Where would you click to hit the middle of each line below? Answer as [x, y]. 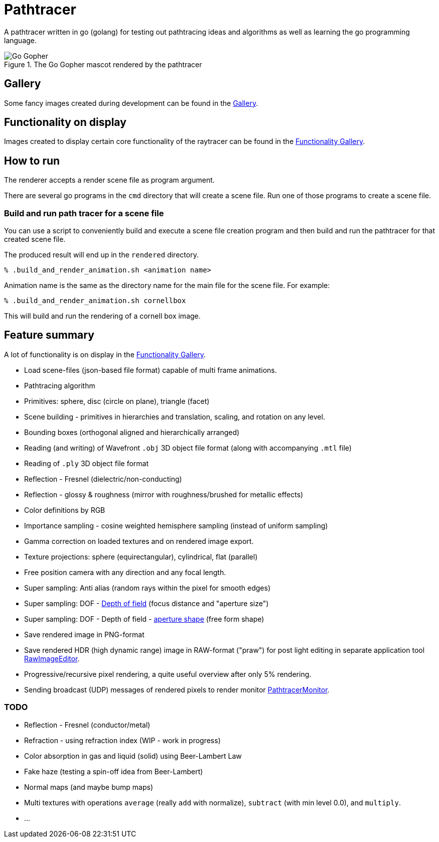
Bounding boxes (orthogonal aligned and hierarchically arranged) [132, 432]
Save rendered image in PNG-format [84, 634]
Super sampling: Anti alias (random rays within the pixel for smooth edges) [148, 588]
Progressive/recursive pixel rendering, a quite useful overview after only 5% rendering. [168, 674]
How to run [32, 161]
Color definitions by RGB [65, 510]
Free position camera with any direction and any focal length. [125, 572]
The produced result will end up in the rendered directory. [101, 255]
